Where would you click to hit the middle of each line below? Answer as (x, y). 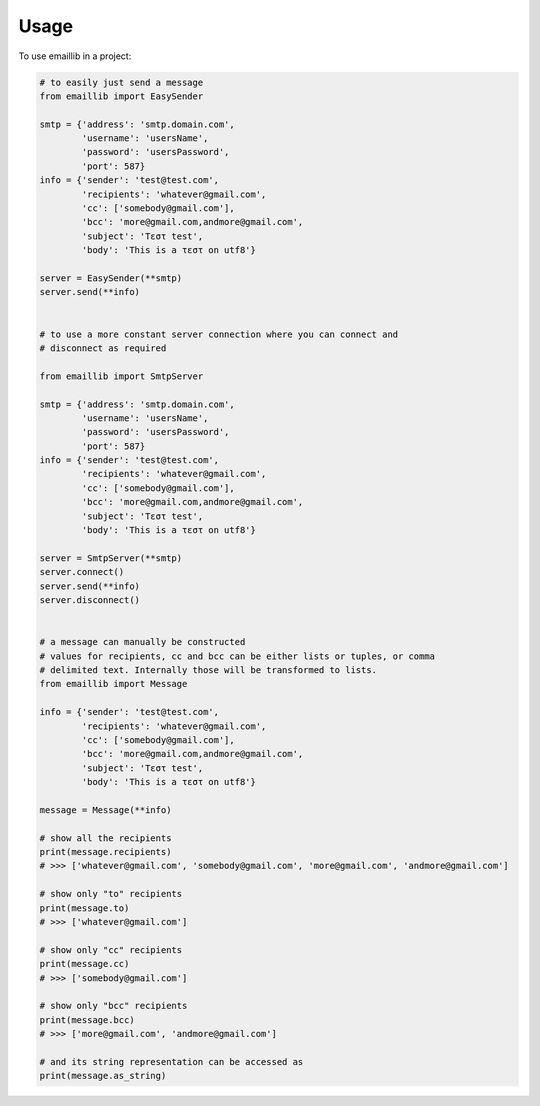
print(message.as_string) (103, 1076)
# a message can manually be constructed (142, 642)
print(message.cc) (84, 964)
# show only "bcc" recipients (113, 1006)
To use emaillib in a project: (75, 56)
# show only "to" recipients (111, 894)
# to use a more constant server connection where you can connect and (219, 334)
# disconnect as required (103, 348)
